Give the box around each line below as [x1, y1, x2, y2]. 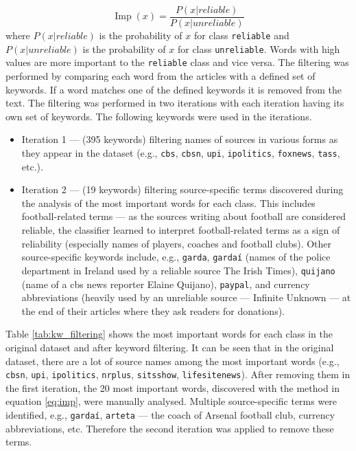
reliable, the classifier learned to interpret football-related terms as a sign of [21, 223, 340, 237]
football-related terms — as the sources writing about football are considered [21, 209, 346, 223]
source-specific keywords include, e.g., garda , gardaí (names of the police [21, 250, 331, 264]
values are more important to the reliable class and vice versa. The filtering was [5, 55, 349, 69]
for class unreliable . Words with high [177, 41, 340, 56]
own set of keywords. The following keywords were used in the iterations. [5, 109, 312, 123]
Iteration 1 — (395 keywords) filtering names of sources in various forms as [21, 132, 338, 146]
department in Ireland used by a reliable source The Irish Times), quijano [21, 263, 335, 277]
